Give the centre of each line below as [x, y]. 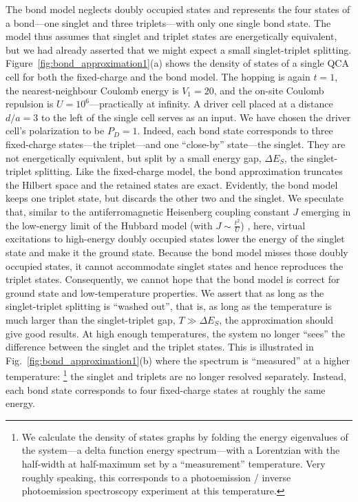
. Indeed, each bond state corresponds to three [235, 130]
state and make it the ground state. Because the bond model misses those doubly [177, 252]
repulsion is [30, 104]
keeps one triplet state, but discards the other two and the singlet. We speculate [175, 198]
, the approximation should [276, 319]
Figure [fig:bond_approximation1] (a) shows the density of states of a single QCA [177, 63]
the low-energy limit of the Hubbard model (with [109, 225]
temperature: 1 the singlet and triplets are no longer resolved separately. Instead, [176, 375]
